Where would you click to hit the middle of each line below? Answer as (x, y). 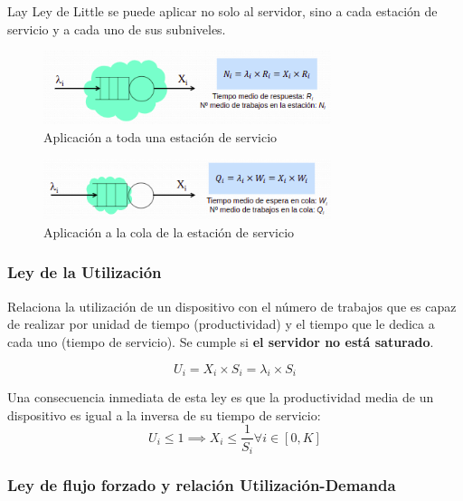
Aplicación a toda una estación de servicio (161, 137)
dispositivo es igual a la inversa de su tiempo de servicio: (164, 414)
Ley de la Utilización (85, 272)
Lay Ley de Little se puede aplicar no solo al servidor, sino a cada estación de (222, 11)
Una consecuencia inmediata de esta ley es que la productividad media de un (221, 397)
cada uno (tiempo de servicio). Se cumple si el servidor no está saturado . (221, 341)
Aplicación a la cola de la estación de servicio (169, 231)
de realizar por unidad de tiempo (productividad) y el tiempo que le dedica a (221, 324)
